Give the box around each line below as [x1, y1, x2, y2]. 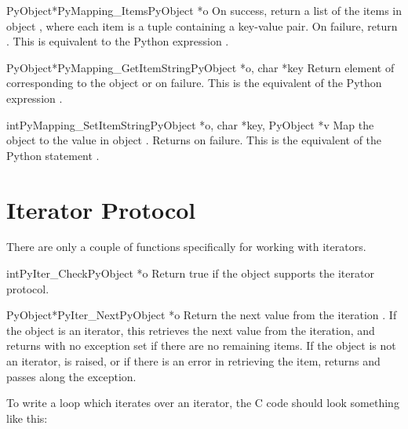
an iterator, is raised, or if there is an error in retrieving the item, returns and [6, 353, 381, 369]
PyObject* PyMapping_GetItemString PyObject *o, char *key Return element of [6, 59, 395, 75]
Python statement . [6, 147, 100, 163]
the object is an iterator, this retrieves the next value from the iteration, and [6, 322, 375, 338]
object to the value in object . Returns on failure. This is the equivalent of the [6, 132, 382, 148]
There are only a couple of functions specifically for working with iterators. [6, 238, 366, 255]
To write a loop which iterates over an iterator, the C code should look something [6, 394, 399, 411]
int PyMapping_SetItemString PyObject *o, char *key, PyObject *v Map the [6, 116, 374, 133]
